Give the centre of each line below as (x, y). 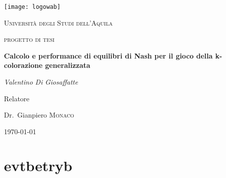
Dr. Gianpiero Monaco (39, 115)
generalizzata (68, 65)
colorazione (23, 65)
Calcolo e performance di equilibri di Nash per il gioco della (108, 55)
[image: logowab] (32, 7)
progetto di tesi (29, 39)
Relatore (17, 98)
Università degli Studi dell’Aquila (58, 22)
